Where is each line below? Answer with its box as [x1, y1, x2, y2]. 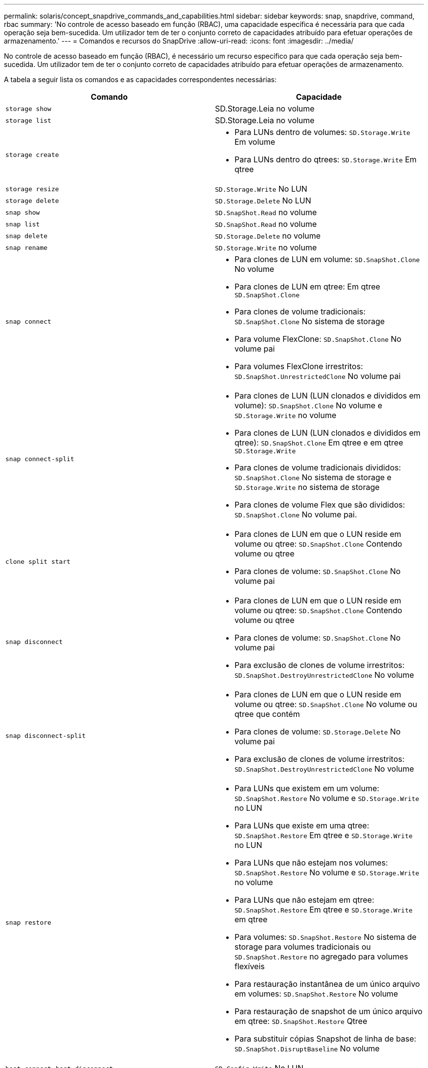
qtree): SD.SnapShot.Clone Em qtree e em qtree [235, 438, 403, 447]
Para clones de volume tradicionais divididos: [235, 463, 401, 472]
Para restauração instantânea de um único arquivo [235, 979, 420, 989]
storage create [5, 151, 59, 158]
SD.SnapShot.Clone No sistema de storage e [235, 472, 392, 482]
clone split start [5, 557, 71, 565]
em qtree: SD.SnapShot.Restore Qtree [235, 1016, 367, 1026]
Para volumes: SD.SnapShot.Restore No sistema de [235, 932, 417, 942]
